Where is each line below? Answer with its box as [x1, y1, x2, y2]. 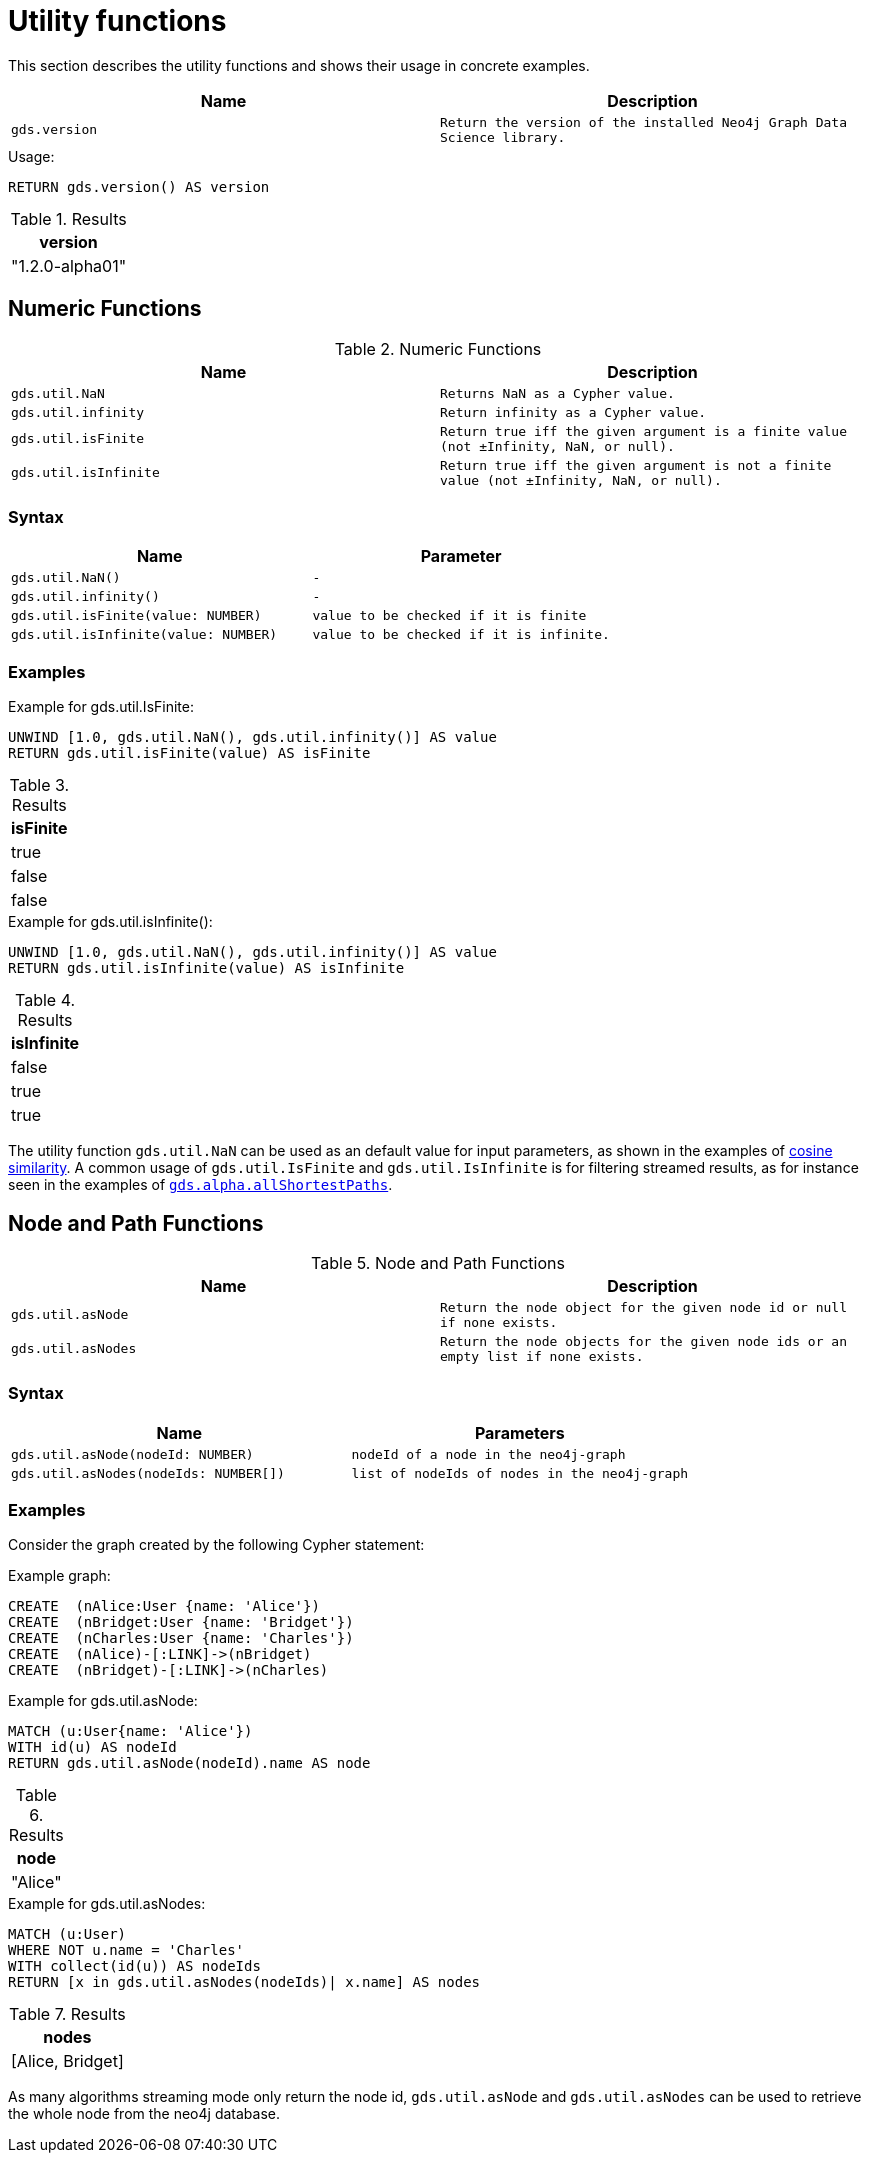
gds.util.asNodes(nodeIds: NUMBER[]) [11, 1465, 285, 1481]
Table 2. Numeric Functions [334, 338, 542, 359]
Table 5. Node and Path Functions [311, 1252, 565, 1273]
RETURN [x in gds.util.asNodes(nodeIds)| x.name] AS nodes [8, 1974, 481, 1991]
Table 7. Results [9, 2004, 126, 2025]
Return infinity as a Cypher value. [440, 404, 707, 420]
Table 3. [9, 775, 70, 796]
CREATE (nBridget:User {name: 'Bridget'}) [8, 1614, 354, 1631]
